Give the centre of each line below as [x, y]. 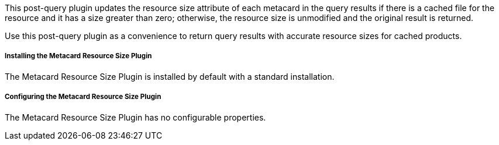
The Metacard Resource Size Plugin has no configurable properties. [135, 117]
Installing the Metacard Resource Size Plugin [78, 56]
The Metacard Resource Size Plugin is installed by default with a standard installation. [170, 76]
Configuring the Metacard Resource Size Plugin [83, 97]
